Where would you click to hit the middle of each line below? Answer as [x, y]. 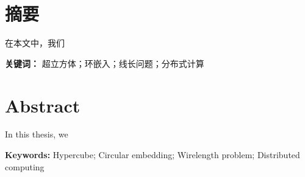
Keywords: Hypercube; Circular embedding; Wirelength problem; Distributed [152, 155]
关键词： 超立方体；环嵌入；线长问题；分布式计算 [105, 63]
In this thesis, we [37, 134]
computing [25, 166]
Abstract [43, 105]
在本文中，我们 [35, 43]
